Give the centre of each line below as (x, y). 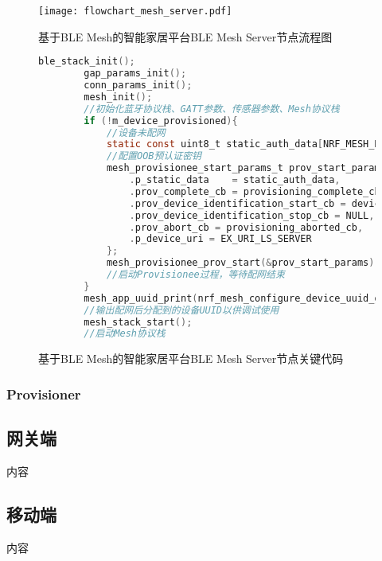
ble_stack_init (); (87, 62)
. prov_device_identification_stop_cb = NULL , (252, 215)
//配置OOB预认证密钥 (154, 156)
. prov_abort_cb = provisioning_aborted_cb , (246, 227)
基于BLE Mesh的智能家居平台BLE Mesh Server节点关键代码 (191, 358)
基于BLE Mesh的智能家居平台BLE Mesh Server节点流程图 (185, 36)
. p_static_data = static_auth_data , (235, 180)
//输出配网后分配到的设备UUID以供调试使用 (181, 310)
